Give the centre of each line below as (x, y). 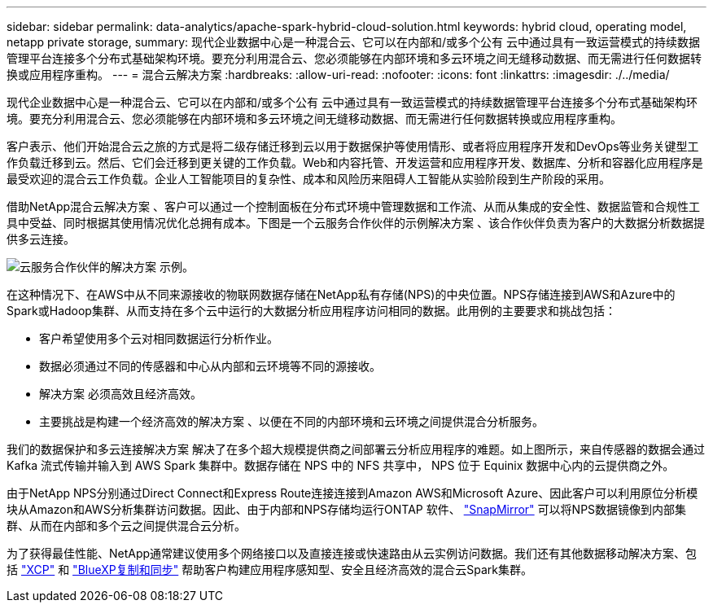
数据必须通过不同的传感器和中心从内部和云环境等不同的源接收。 (210, 366)
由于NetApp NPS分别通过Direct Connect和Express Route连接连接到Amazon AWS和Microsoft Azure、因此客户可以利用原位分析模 (352, 493)
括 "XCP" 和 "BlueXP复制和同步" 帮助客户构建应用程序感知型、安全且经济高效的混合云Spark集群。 (269, 570)
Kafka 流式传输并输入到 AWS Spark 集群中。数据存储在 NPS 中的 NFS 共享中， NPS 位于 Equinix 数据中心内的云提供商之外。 (341, 465)
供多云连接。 (41, 239)
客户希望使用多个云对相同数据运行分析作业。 (159, 338)
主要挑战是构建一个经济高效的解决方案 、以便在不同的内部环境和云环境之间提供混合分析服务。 (291, 421)
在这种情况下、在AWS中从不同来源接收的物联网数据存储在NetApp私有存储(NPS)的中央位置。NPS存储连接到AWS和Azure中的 (341, 294)
